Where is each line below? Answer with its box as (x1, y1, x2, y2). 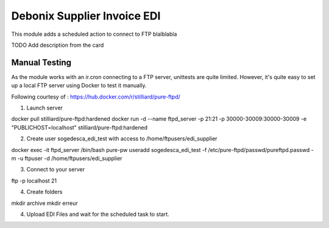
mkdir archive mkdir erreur (11, 199, 79, 207)
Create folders (26, 188, 63, 196)
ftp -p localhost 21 (11, 177, 57, 184)
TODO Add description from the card (11, 41, 104, 49)
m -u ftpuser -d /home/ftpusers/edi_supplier (11, 154, 122, 162)
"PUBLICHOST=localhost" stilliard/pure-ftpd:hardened (11, 123, 147, 131)
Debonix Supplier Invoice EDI (11, 9, 161, 22)
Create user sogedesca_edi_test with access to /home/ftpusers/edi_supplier (26, 135, 218, 142)
